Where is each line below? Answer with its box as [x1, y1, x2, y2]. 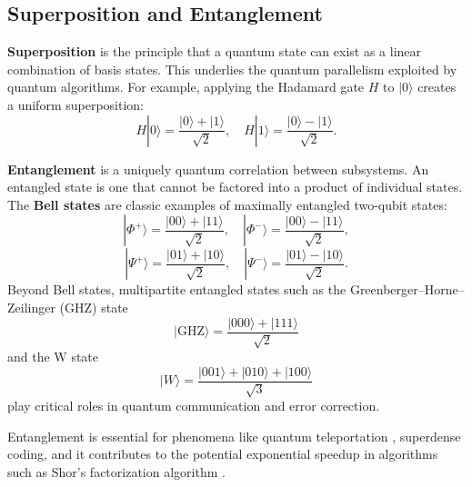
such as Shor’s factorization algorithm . [7, 462, 226, 481]
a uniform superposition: [7, 94, 144, 114]
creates [417, 77, 457, 96]
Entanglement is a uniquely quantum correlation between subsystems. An [7, 159, 429, 178]
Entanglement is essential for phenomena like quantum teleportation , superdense [7, 426, 461, 445]
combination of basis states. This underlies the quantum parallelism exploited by [7, 59, 457, 78]
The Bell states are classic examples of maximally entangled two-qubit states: [7, 194, 447, 214]
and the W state [7, 347, 99, 365]
